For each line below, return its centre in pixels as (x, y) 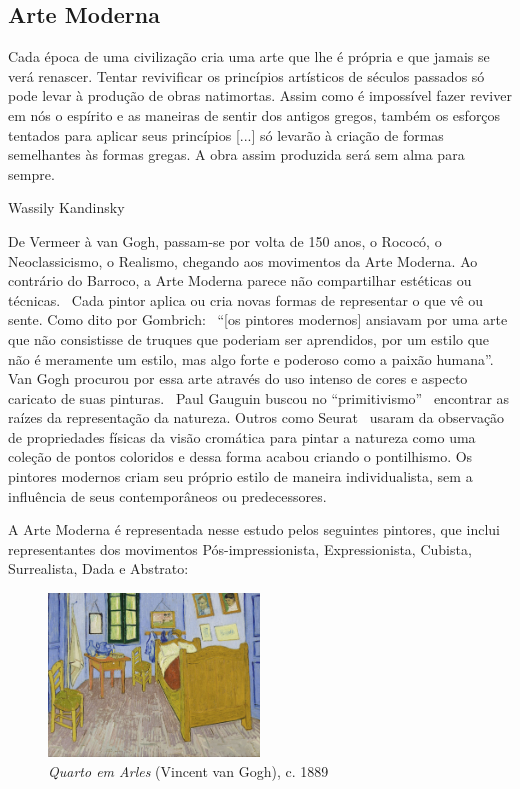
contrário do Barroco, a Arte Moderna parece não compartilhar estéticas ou (240, 280)
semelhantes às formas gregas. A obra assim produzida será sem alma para (236, 154)
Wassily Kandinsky (66, 207)
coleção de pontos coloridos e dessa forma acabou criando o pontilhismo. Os (240, 456)
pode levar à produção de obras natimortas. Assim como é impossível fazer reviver (260, 95)
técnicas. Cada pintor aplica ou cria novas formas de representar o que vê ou (245, 299)
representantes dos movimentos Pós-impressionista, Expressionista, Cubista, (240, 548)
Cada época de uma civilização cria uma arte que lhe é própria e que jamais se (249, 56)
